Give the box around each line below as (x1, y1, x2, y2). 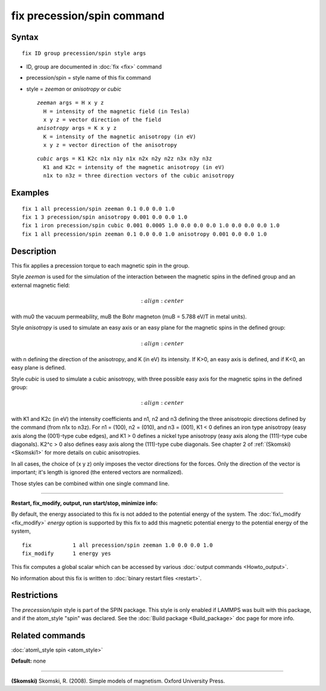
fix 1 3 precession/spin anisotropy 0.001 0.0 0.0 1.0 (22, 214, 188, 220)
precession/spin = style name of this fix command (26, 74, 151, 82)
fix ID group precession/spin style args (22, 50, 146, 57)
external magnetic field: (11, 281, 71, 289)
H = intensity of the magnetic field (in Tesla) (43, 108, 190, 115)
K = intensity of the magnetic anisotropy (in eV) (43, 133, 196, 140)
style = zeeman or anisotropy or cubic (26, 85, 122, 92)
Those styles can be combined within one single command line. (11, 480, 170, 487)
